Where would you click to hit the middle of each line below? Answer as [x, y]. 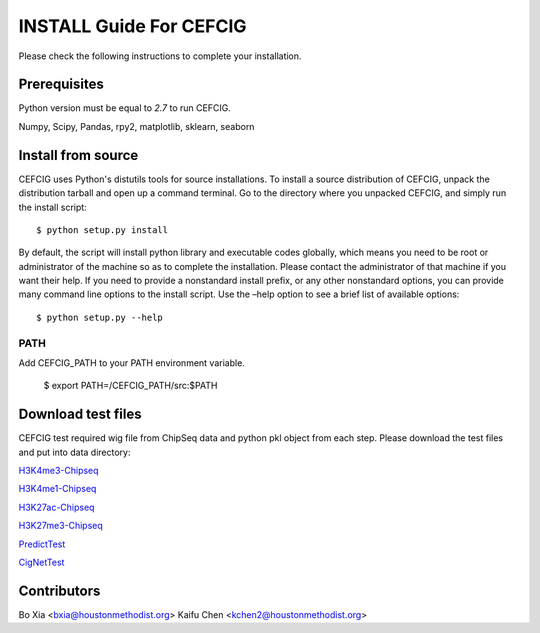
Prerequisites [61, 84]
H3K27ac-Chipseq [56, 507]
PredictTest [42, 544]
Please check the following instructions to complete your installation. [160, 56]
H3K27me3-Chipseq [61, 526]
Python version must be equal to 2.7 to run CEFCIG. [125, 108]
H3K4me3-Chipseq [58, 471]
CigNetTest [41, 562]
